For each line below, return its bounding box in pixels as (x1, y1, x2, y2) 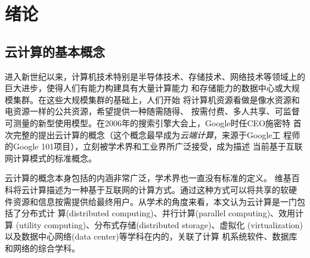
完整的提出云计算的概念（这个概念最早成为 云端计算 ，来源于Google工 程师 (13, 128, 300, 141)
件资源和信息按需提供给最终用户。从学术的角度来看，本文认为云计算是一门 (5, 195, 297, 207)
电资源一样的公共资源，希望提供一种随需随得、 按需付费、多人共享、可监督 (5, 105, 300, 117)
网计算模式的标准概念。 (5, 151, 97, 164)
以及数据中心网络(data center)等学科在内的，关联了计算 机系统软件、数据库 (5, 230, 297, 243)
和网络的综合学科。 (5, 241, 80, 254)
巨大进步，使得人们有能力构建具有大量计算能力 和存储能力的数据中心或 (5, 82, 283, 94)
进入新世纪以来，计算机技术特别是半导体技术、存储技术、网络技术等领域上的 (5, 70, 305, 82)
